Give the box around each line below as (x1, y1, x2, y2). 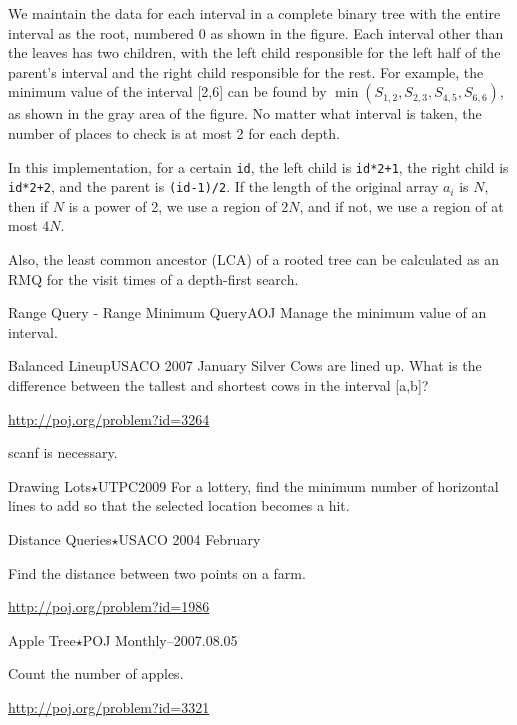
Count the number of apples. (8, 663, 184, 684)
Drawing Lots (8, 475, 91, 496)
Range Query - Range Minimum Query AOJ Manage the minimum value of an (8, 302, 487, 323)
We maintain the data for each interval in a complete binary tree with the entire (8, 3, 501, 23)
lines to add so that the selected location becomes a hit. (8, 495, 350, 516)
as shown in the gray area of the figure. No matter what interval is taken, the (8, 103, 482, 124)
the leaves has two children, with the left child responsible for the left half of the (8, 42, 501, 63)
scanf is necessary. (8, 442, 118, 463)
